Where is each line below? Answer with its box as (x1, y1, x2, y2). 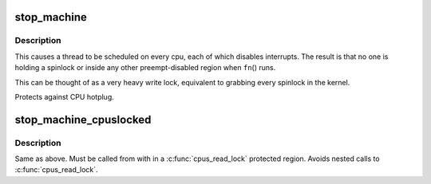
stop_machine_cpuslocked (14, 112, 152, 127)
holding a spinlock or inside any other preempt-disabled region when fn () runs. (14, 63, 276, 72)
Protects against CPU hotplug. (14, 92, 115, 101)
